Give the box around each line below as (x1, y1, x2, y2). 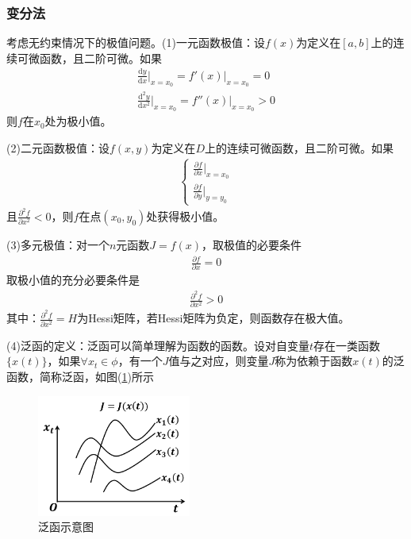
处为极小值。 (44, 113, 112, 129)
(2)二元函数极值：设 (6, 139, 109, 156)
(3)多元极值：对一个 (6, 236, 109, 252)
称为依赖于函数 (275, 352, 353, 369)
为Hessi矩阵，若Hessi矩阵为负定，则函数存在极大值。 (77, 310, 350, 326)
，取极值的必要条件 (202, 236, 302, 252)
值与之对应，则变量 (168, 352, 269, 369)
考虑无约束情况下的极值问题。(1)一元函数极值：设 (6, 34, 265, 51)
